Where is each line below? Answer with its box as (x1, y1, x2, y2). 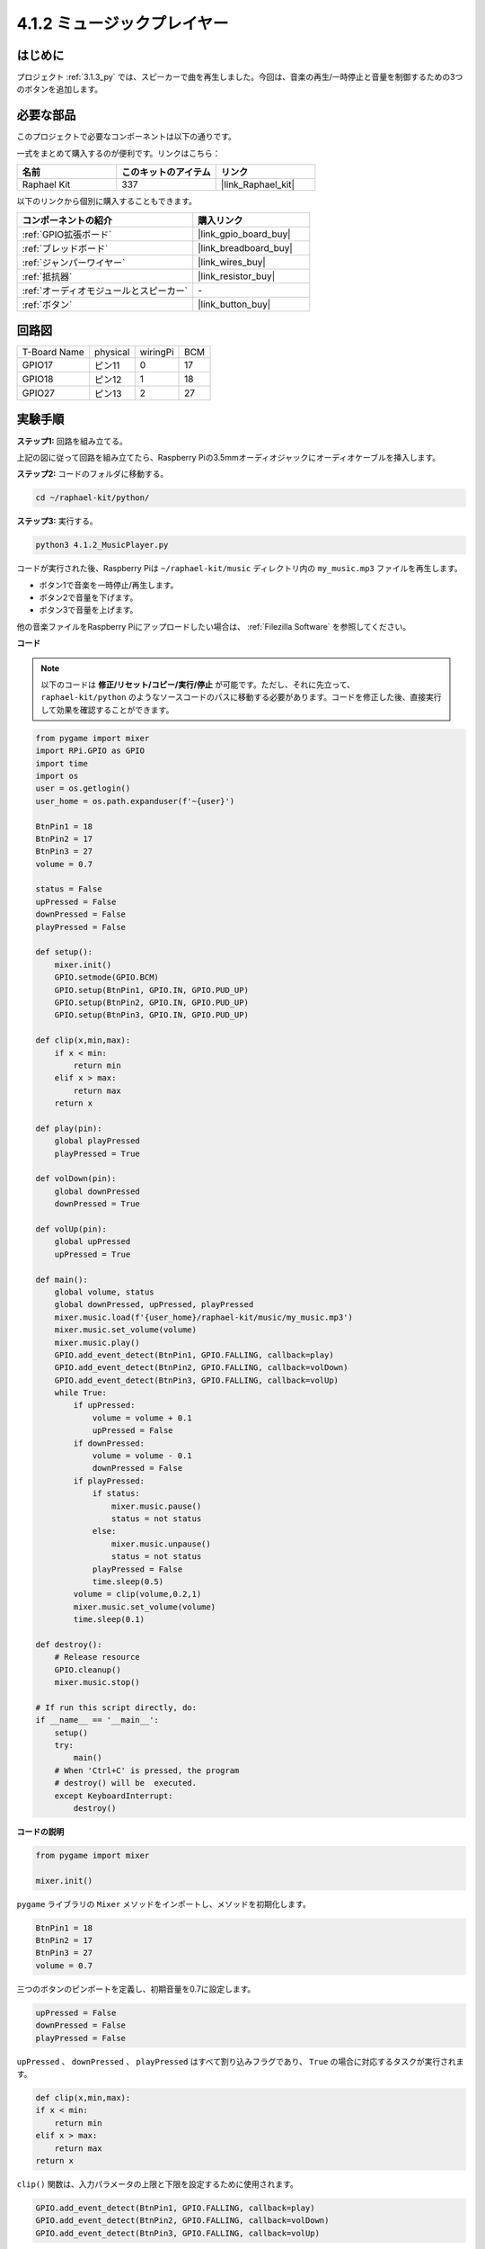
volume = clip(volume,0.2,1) (73, 1589, 202, 1599)
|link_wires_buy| (198, 255, 267, 268)
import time (35, 758, 89, 768)
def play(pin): (35, 1123, 102, 1133)
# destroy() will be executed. (54, 1778, 198, 1788)
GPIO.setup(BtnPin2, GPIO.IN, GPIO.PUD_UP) (54, 997, 249, 1008)
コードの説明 (16, 1826, 65, 1837)
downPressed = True (54, 1199, 141, 1209)
